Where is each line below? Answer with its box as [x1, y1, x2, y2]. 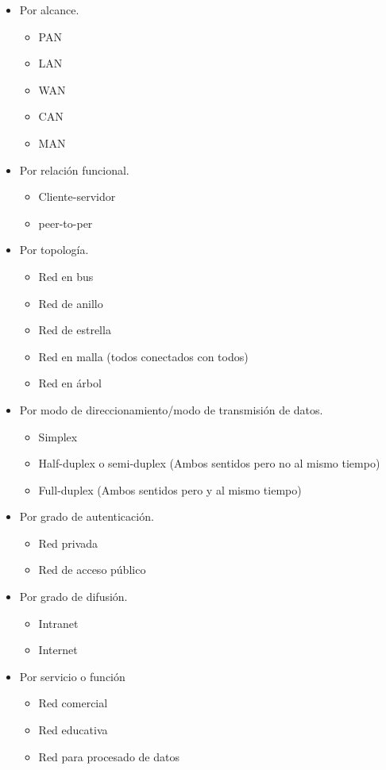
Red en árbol [38, 375, 102, 391]
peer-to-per [38, 214, 93, 231]
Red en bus [38, 268, 94, 284]
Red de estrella [38, 321, 111, 338]
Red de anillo [38, 295, 103, 311]
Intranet [38, 614, 79, 631]
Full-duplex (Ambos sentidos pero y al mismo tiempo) [38, 481, 302, 498]
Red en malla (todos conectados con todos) [38, 348, 249, 364]
